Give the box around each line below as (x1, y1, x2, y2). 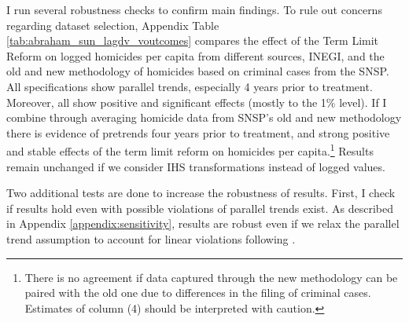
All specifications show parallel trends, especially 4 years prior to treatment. (6, 78, 373, 94)
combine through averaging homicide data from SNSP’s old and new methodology (6, 109, 402, 126)
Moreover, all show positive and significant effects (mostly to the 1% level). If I (6, 93, 387, 110)
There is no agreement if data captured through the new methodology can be (24, 269, 398, 285)
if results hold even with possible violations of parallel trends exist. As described (6, 199, 394, 216)
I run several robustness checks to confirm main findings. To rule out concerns (6, 2, 382, 17)
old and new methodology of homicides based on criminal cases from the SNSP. (6, 63, 389, 79)
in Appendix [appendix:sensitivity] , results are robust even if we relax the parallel (6, 215, 400, 232)
